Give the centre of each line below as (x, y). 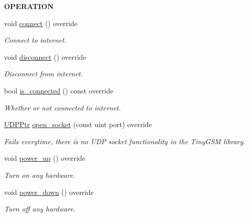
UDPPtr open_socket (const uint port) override (78, 124)
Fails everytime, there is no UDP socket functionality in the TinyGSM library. (125, 141)
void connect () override (41, 23)
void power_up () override (45, 158)
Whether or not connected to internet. (63, 107)
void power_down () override (49, 192)
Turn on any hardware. (40, 175)
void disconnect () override (45, 57)
